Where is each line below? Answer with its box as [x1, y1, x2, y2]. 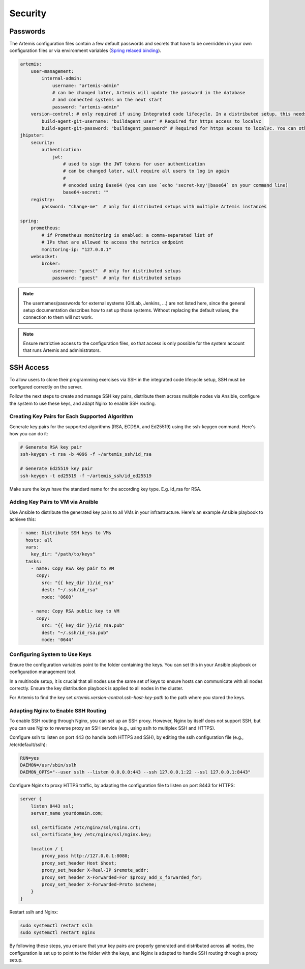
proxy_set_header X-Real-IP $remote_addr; [41, 867, 149, 873]
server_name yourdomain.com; [30, 810, 104, 816]
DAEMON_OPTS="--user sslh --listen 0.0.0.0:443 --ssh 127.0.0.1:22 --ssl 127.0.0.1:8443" [20, 769, 251, 775]
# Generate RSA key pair [20, 445, 82, 450]
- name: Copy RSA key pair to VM [30, 566, 114, 571]
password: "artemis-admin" [52, 104, 119, 109]
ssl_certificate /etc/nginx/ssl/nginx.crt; [30, 824, 141, 830]
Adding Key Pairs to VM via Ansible [9, 499, 99, 506]
